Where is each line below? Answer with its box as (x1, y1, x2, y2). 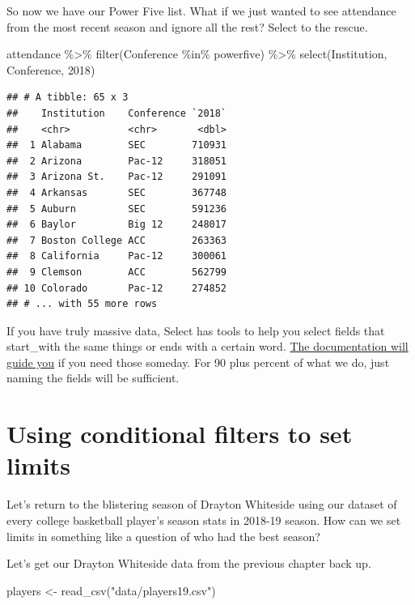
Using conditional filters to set (6, 417, 353, 450)
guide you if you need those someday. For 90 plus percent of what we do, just (6, 353, 390, 370)
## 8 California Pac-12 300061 (6, 250, 227, 262)
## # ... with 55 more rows (6, 298, 158, 310)
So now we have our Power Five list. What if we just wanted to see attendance (6, 2, 396, 19)
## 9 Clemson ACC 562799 (6, 266, 227, 278)
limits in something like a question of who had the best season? (6, 527, 320, 544)
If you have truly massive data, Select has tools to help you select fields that (6, 322, 385, 339)
